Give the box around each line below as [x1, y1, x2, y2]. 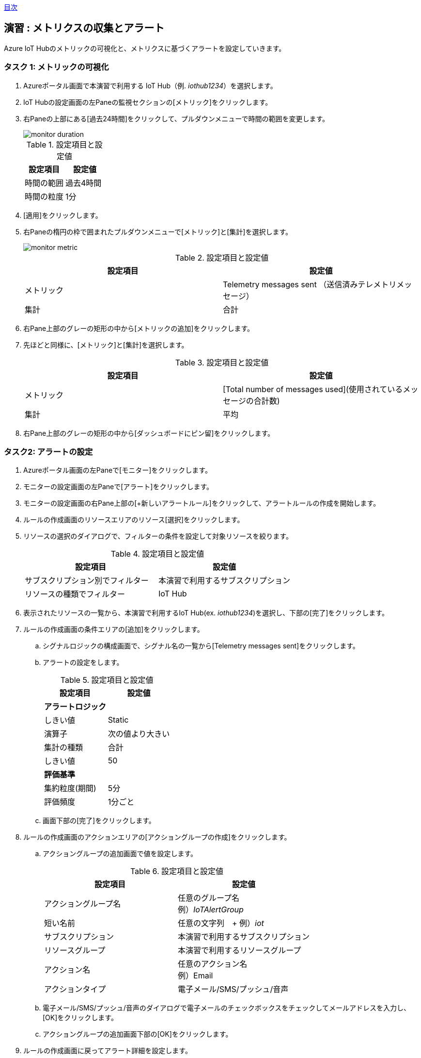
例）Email [178, 971, 213, 981]
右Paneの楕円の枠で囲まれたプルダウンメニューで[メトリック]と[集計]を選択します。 [23, 227, 292, 236]
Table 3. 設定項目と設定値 [175, 357, 269, 367]
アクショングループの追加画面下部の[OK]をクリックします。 [43, 1030, 233, 1039]
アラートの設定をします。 [43, 658, 124, 667]
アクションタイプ [44, 984, 106, 994]
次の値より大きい [108, 729, 170, 739]
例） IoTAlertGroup [178, 905, 244, 915]
